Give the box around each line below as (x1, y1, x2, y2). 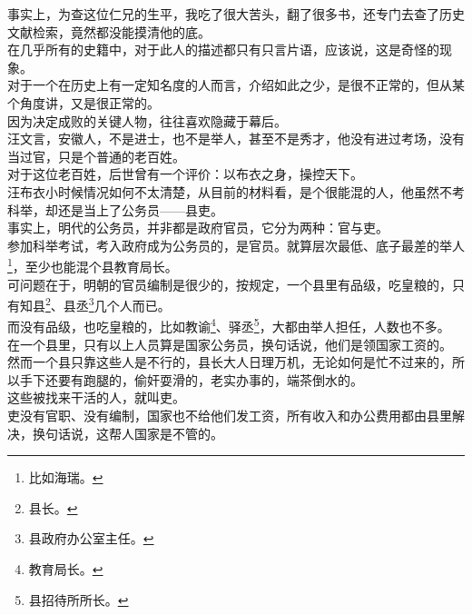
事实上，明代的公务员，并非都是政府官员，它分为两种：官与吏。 (7, 218, 388, 237)
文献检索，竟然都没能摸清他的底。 (7, 22, 211, 41)
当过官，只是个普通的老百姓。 (7, 146, 185, 165)
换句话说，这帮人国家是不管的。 (32, 423, 223, 442)
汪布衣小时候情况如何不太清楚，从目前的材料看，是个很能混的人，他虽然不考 (7, 182, 465, 201)
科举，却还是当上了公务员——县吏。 (7, 200, 223, 219)
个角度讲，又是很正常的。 (7, 93, 160, 112)
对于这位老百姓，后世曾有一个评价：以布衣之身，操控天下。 (7, 164, 363, 184)
